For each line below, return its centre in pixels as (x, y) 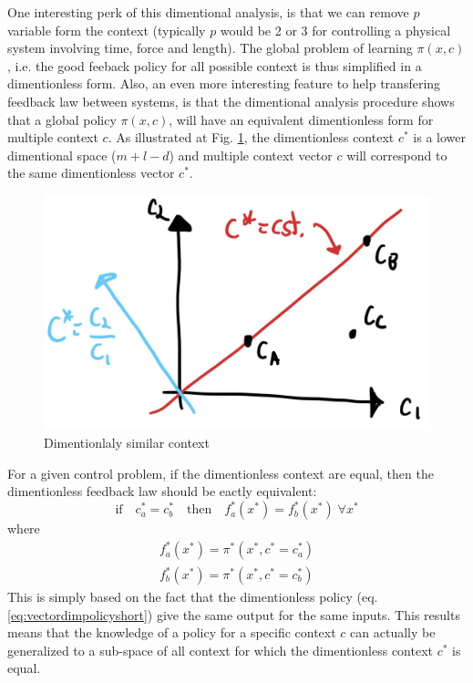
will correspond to (397, 155)
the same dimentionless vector (91, 173)
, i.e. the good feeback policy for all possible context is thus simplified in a (215, 65)
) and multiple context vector (251, 155)
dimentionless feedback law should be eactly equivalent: (162, 491)
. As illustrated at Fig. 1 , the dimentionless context (251, 137)
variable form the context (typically (107, 30)
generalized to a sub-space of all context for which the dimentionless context (221, 650)
